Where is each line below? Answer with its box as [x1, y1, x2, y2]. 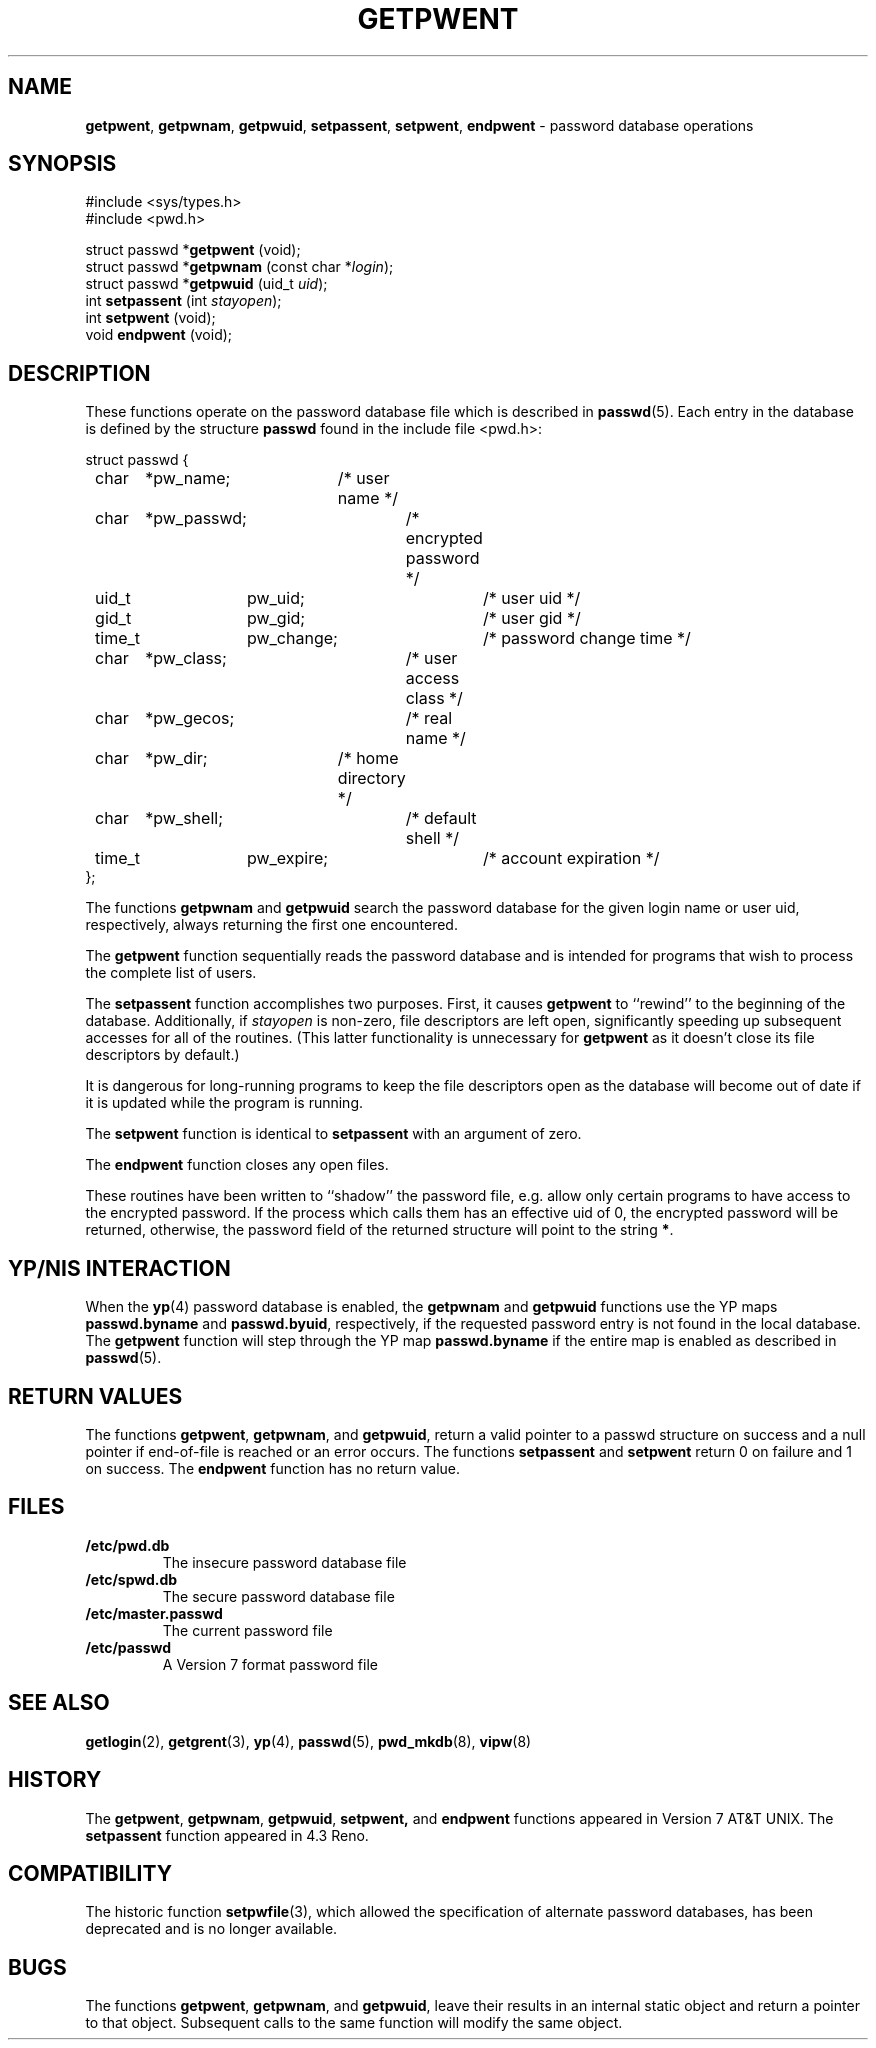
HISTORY [8, 1767, 102, 1793]
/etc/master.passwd [85, 1604, 223, 1622]
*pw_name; [145, 468, 231, 489]
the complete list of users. [85, 964, 257, 982]
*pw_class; [145, 648, 227, 669]
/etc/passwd [85, 1638, 172, 1656]
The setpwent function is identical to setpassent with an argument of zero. [85, 1125, 582, 1143]
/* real [405, 708, 453, 729]
